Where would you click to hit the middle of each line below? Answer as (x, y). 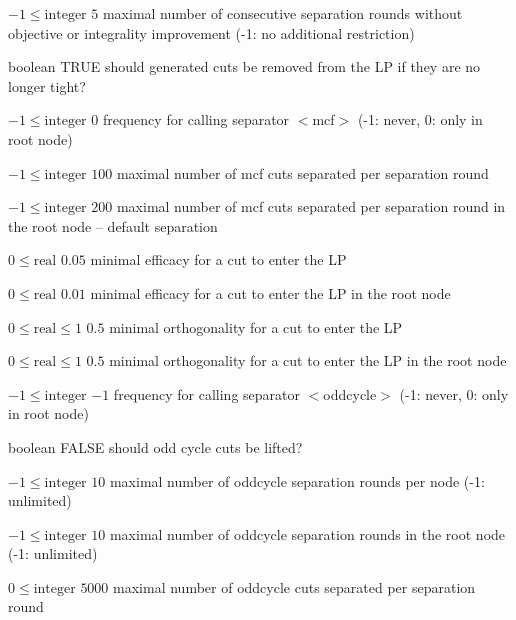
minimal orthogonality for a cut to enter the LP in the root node (308, 360)
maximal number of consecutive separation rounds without (282, 13)
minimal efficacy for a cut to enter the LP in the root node (270, 292)
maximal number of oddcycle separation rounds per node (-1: (297, 480)
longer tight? (47, 85)
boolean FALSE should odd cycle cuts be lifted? (155, 446)
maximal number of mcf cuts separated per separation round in (311, 206)
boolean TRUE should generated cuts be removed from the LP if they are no (244, 66)
